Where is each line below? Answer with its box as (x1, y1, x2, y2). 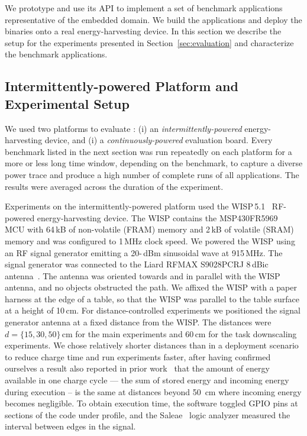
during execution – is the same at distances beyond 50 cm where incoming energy (5, 385, 302, 398)
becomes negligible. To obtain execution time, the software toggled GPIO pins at (5, 397, 298, 409)
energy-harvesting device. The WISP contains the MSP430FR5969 (37, 211, 278, 224)
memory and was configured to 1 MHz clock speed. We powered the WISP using (5, 234, 295, 247)
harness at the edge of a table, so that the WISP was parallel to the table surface (5, 292, 300, 305)
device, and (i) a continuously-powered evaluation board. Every (44, 134, 273, 146)
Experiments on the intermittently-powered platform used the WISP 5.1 (5, 200, 266, 212)
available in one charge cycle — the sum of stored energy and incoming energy (5, 374, 289, 386)
